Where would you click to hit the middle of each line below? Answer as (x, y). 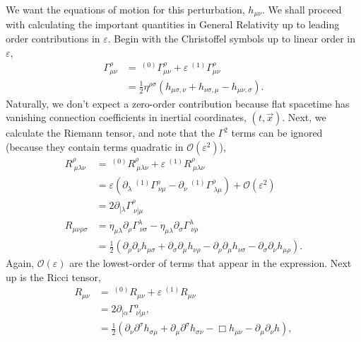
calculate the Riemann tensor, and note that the (110, 133)
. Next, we (304, 117)
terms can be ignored (277, 133)
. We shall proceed (302, 9)
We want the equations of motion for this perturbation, (125, 9)
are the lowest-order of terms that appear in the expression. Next (211, 263)
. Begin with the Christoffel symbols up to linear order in (232, 39)
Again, (20, 263)
